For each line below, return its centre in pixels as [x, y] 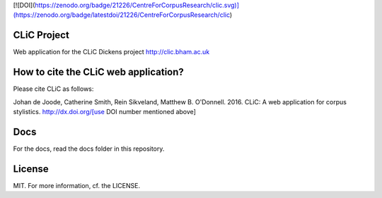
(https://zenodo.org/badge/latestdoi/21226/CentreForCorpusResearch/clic [121, 15]
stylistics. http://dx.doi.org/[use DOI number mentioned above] [104, 111]
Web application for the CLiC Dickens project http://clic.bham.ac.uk [111, 52]
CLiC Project [41, 35]
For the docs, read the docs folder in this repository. [89, 149]
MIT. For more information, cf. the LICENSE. [77, 185]
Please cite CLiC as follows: [53, 89]
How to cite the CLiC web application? [98, 72]
